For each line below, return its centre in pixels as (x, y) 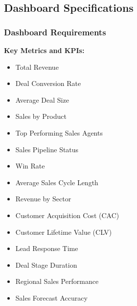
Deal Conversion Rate (48, 83)
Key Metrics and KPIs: (44, 50)
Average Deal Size (42, 99)
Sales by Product (41, 116)
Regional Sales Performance (57, 281)
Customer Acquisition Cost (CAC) (67, 215)
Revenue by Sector (43, 199)
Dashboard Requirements (55, 32)
